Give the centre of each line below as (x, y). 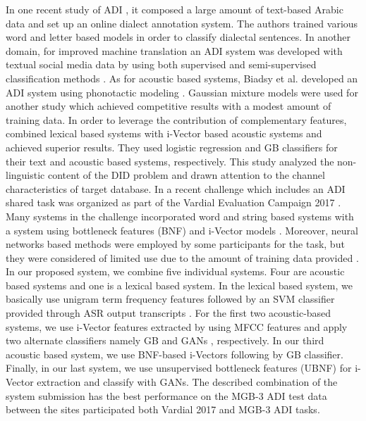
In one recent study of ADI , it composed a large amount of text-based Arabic (175, 9)
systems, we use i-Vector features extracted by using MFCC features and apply (177, 326)
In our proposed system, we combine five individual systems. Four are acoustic (175, 271)
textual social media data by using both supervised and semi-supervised (161, 64)
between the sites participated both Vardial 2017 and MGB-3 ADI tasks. (163, 409)
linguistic (25, 175)
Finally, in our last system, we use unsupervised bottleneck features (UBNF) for (179, 368)
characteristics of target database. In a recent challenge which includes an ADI (176, 188)
